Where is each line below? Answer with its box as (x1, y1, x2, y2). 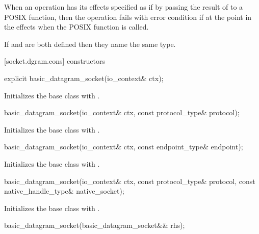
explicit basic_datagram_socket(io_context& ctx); (4, 72, 164, 83)
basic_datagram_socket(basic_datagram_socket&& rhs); (4, 220, 185, 230)
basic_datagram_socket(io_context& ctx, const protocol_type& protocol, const (4, 175, 255, 186)
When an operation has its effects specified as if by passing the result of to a (4, 2, 243, 12)
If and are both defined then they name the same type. (4, 38, 176, 49)
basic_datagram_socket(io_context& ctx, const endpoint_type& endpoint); (4, 141, 243, 152)
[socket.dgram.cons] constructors (4, 56, 105, 66)
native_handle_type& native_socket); (4, 186, 124, 196)
